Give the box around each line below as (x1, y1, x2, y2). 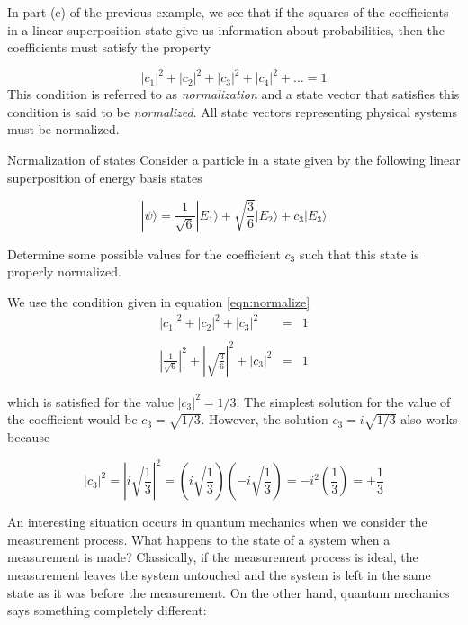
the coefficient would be (7, 410, 138, 429)
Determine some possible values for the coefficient (7, 244, 281, 263)
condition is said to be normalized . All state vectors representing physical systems (7, 102, 458, 121)
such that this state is (299, 244, 419, 263)
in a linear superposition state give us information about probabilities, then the (7, 20, 445, 39)
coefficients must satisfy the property (7, 38, 211, 57)
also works (400, 410, 458, 429)
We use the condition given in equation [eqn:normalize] (7, 293, 310, 312)
